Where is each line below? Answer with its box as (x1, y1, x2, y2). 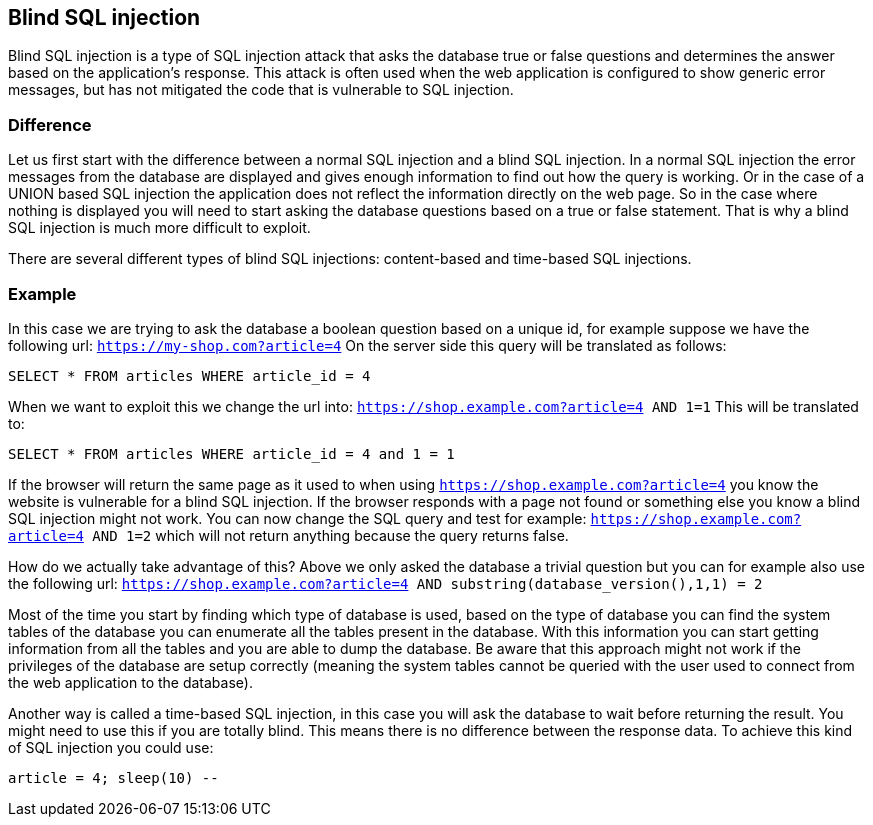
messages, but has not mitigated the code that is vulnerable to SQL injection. (8, 81, 514, 99)
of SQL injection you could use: (8, 738, 214, 756)
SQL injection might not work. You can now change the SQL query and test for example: (8, 509, 587, 527)
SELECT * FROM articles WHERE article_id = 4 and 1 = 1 (8, 445, 455, 462)
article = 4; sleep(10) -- (8, 769, 219, 786)
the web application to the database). (8, 673, 253, 691)
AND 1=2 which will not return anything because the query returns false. (92, 526, 569, 544)
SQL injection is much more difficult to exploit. (8, 219, 311, 237)
